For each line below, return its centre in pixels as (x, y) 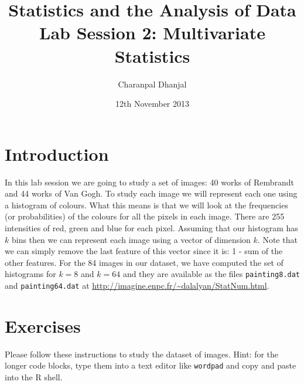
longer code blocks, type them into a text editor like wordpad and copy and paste (151, 365)
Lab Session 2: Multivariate (152, 33)
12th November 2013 (152, 104)
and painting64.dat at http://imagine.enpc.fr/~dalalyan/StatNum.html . (137, 286)
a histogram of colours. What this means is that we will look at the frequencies (146, 205)
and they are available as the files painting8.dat (211, 274)
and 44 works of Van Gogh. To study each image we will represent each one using (151, 193)
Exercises (43, 325)
